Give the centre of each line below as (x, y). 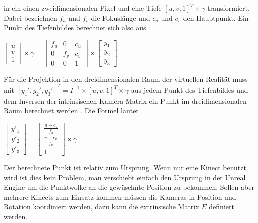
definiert (221, 206)
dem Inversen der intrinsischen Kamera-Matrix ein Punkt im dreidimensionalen (125, 101)
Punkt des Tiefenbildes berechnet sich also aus (75, 28)
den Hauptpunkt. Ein (216, 18)
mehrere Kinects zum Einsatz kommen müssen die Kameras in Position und (120, 196)
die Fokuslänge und (121, 18)
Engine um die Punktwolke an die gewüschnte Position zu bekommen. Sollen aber (129, 187)
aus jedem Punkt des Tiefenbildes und (189, 90)
